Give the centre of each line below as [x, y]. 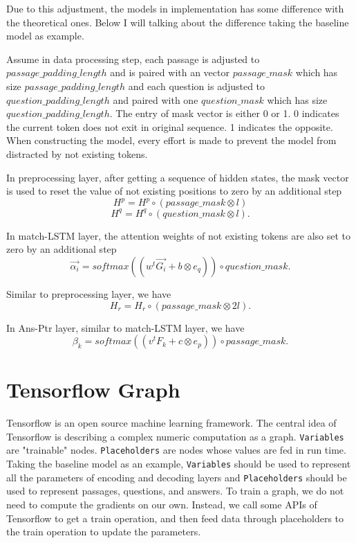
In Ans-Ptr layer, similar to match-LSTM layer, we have [125, 327]
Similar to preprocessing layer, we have [89, 293]
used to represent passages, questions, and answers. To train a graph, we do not [175, 491]
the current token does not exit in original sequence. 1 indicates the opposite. [170, 126]
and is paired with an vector [170, 72]
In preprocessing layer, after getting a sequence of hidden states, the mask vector [178, 177]
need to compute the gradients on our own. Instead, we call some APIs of [162, 505]
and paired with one [156, 99]
